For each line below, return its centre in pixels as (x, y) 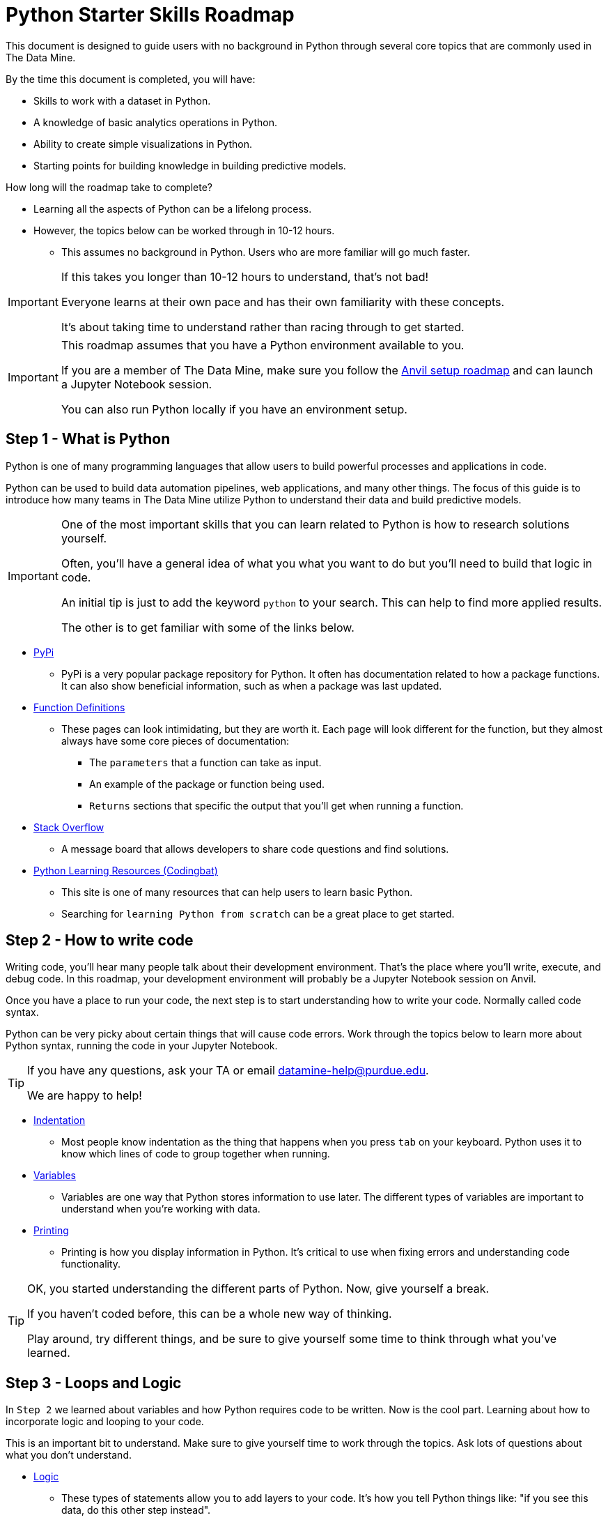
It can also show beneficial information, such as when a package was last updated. (252, 685)
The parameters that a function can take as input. (205, 762)
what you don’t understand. (69, 1455)
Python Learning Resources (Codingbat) (126, 870)
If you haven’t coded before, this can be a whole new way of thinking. (210, 1314)
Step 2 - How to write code (100, 941)
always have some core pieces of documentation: (176, 740)
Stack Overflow (69, 827)
